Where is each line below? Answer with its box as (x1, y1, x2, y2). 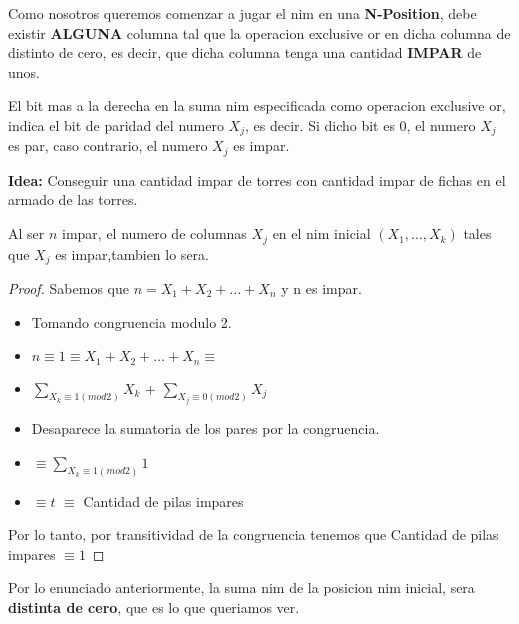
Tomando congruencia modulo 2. (31, 311, 232, 332)
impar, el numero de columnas (62, 223, 247, 244)
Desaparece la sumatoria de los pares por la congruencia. (31, 418, 380, 439)
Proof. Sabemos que (8, 277, 129, 298)
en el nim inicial (272, 223, 371, 244)
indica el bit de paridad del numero (8, 114, 224, 135)
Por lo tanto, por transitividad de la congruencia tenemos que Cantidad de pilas (8, 524, 499, 545)
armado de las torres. (8, 189, 138, 210)
